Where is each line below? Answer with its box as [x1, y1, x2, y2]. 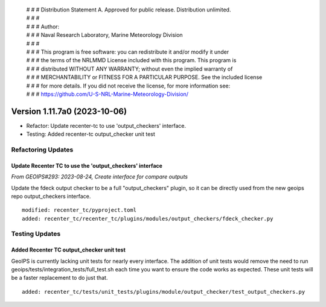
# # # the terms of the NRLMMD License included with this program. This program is [26, 57, 237, 64]
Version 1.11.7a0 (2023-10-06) [11, 106, 127, 116]
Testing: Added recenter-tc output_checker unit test [26, 130, 155, 138]
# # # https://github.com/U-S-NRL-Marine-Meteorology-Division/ [26, 90, 189, 98]
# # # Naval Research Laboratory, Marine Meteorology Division [26, 31, 184, 39]
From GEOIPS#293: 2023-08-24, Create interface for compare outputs [11, 173, 188, 180]
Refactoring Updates [11, 145, 74, 154]
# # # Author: [26, 23, 60, 30]
